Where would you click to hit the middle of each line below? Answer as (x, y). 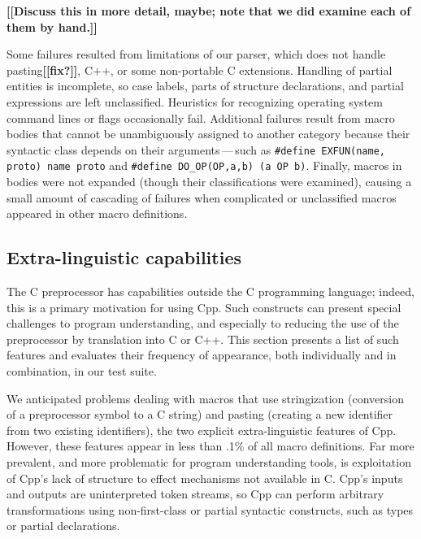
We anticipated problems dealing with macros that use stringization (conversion (205, 398)
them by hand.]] (52, 26)
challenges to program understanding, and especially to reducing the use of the (203, 323)
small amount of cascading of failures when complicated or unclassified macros (202, 197)
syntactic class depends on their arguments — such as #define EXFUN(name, (196, 149)
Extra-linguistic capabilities (124, 257)
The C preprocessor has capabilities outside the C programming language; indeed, (210, 291)
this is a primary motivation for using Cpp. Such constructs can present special (204, 307)
